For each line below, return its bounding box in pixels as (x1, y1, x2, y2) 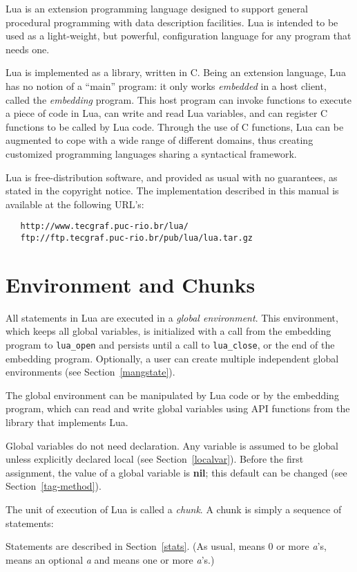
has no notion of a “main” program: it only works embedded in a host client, (6, 78, 327, 93)
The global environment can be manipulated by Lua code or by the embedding (6, 387, 339, 402)
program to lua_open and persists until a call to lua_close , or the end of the (6, 337, 335, 351)
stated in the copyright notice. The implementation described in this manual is (6, 183, 339, 198)
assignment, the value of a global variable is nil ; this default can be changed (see (6, 465, 347, 479)
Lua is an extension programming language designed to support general (6, 1, 308, 15)
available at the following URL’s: (6, 196, 144, 211)
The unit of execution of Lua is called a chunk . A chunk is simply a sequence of (6, 501, 342, 516)
